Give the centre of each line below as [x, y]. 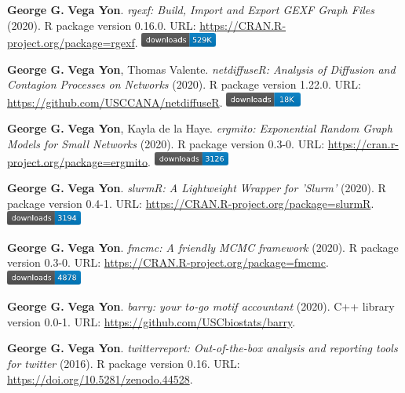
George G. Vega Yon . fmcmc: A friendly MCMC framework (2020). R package [203, 247]
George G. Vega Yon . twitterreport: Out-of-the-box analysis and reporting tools [202, 348]
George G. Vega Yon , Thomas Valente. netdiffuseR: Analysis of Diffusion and [201, 69]
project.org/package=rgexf [71, 43]
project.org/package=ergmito [78, 161]
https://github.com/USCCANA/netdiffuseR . [115, 102]
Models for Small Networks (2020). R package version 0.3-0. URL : [166, 143]
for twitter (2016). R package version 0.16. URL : [124, 364]
